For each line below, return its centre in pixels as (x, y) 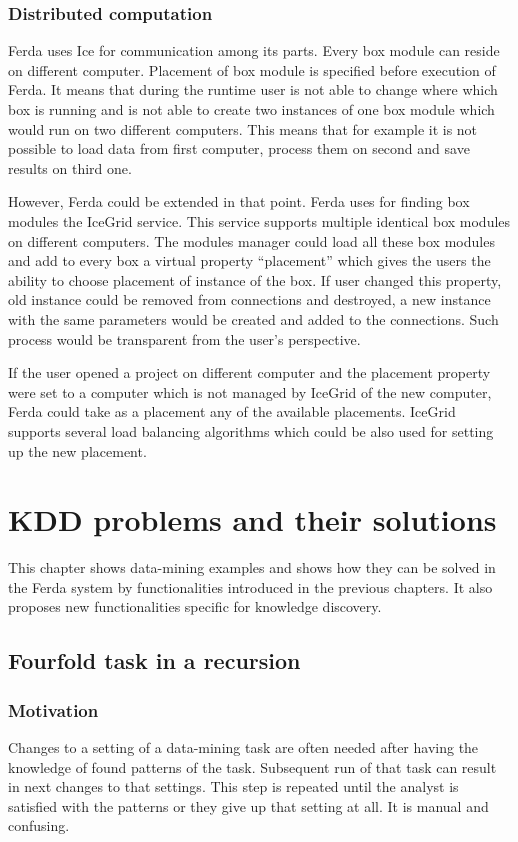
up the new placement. (77, 450)
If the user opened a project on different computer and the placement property (249, 372)
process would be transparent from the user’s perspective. (184, 338)
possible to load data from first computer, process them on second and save (239, 148)
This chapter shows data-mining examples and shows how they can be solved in (252, 567)
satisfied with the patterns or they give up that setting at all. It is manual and (248, 805)
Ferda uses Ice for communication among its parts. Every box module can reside (254, 50)
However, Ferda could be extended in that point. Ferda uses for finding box (239, 201)
